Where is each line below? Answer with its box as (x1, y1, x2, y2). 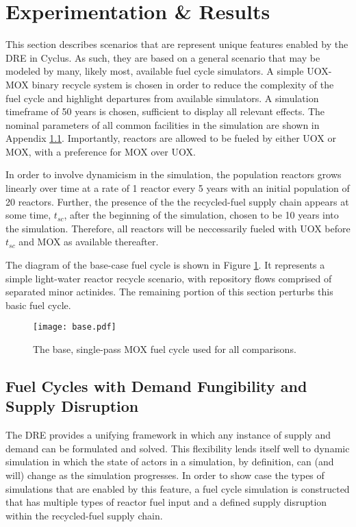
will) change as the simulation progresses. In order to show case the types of (5, 468, 325, 482)
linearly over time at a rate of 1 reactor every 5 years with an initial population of (5, 181, 350, 195)
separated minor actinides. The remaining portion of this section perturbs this (5, 284, 333, 299)
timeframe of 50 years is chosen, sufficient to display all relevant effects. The (5, 104, 325, 119)
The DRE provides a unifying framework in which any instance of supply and (5, 428, 331, 442)
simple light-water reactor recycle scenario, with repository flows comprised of (5, 271, 332, 285)
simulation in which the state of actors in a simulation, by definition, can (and (5, 454, 334, 469)
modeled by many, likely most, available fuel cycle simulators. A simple (5, 64, 304, 78)
